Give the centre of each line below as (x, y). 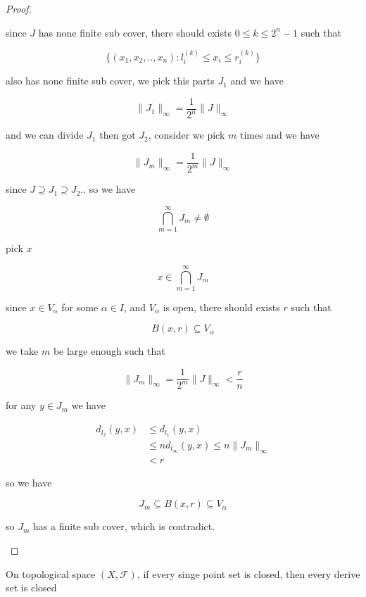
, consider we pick (187, 135)
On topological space (51, 573)
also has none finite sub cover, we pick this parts (110, 81)
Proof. (19, 8)
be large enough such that (109, 351)
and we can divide (45, 135)
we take (22, 351)
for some (80, 307)
